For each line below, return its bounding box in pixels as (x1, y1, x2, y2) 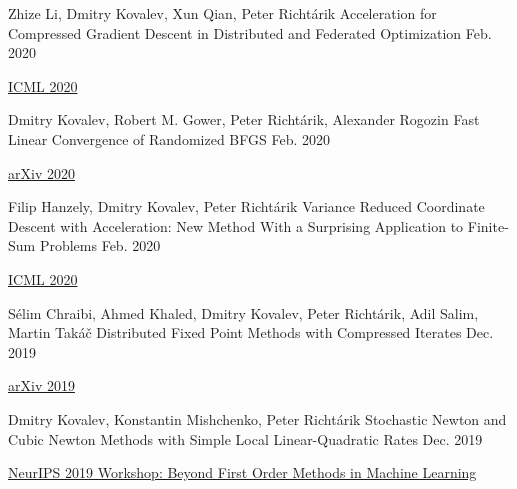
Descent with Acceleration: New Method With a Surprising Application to (8, 215, 464, 236)
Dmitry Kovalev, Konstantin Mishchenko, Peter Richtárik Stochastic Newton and (8, 408, 507, 429)
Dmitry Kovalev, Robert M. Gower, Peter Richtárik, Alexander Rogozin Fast (8, 109, 480, 130)
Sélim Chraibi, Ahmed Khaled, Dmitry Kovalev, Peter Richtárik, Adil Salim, (8, 302, 479, 323)
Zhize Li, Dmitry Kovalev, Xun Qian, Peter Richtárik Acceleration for (8, 3, 437, 23)
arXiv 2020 (8, 162, 75, 183)
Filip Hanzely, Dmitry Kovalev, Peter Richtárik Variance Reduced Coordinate (8, 196, 485, 217)
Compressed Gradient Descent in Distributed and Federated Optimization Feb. (8, 22, 492, 43)
